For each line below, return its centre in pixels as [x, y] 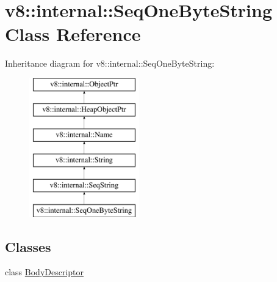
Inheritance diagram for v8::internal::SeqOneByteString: [110, 63]
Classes [28, 246]
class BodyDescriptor [45, 272]
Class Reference [73, 34]
